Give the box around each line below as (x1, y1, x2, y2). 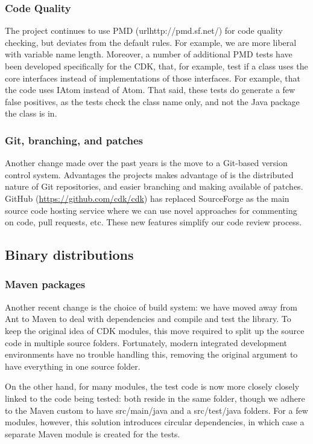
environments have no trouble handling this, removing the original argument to (5, 348, 298, 361)
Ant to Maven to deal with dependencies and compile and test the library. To (5, 312, 291, 325)
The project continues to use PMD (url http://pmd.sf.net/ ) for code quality (5, 24, 283, 37)
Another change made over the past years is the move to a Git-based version (5, 156, 288, 169)
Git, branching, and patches (5, 132, 144, 147)
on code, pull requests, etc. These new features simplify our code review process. (5, 216, 302, 228)
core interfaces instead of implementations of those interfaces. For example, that (5, 71, 300, 84)
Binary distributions (5, 245, 134, 264)
